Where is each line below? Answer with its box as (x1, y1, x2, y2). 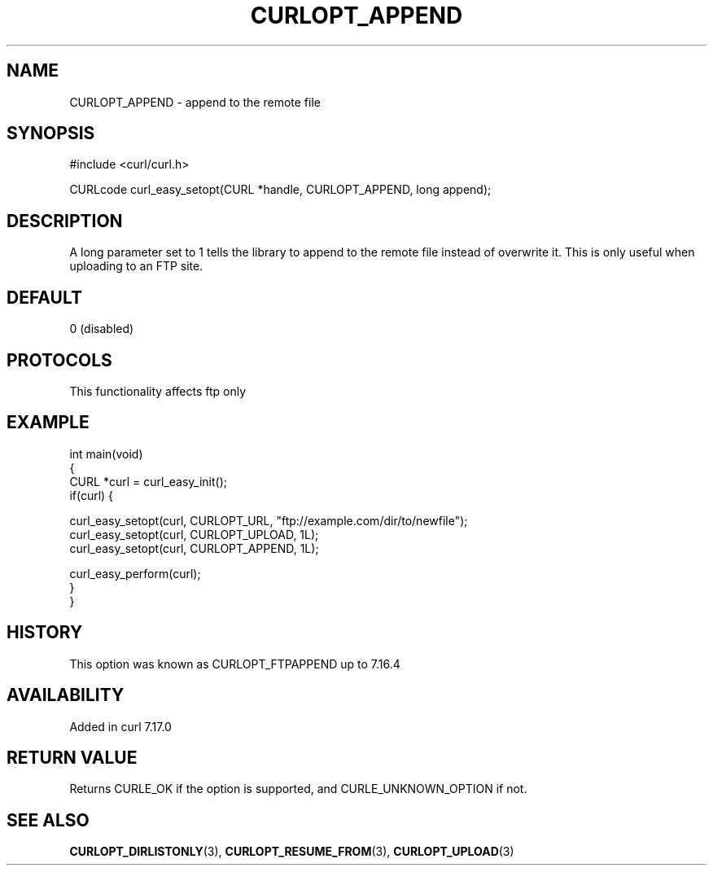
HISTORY (7, 622, 83, 643)
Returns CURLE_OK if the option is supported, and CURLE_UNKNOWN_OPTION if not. (69, 782, 527, 796)
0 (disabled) (69, 322, 134, 336)
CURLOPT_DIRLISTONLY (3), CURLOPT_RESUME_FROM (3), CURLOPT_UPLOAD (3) (69, 844, 514, 859)
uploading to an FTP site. (69, 259, 203, 274)
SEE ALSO (7, 809, 90, 830)
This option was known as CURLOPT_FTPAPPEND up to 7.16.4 (69, 656, 400, 671)
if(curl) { (69, 488, 114, 502)
